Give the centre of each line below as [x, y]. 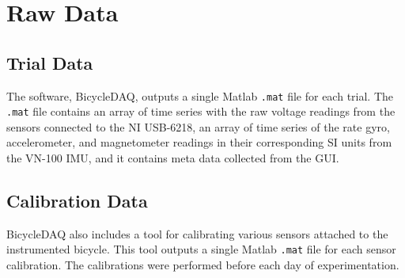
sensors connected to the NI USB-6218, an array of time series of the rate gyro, [198, 126]
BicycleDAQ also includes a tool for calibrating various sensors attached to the [197, 233]
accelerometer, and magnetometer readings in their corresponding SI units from [199, 142]
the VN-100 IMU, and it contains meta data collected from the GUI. [173, 158]
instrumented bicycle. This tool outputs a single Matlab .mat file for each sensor [201, 249]
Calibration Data [77, 201]
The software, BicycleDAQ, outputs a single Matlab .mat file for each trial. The [200, 95]
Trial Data [50, 62]
